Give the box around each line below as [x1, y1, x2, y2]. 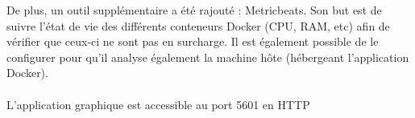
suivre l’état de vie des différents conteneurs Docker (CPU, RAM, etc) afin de [6, 17, 390, 34]
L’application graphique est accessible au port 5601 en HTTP [6, 96, 310, 112]
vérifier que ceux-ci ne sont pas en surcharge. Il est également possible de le [6, 33, 379, 50]
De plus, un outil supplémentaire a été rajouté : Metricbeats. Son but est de [6, 2, 382, 18]
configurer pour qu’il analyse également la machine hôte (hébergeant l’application [6, 48, 409, 65]
